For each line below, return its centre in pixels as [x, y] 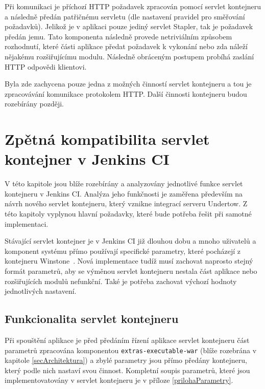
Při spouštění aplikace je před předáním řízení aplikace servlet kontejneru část [127, 340]
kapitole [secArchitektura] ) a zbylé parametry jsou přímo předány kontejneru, [126, 360]
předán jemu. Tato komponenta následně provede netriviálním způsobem [118, 36]
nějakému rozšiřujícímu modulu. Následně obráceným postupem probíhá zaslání [129, 56]
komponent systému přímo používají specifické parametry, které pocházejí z [123, 251]
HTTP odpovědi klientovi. [46, 66]
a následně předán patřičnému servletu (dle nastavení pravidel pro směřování [125, 16]
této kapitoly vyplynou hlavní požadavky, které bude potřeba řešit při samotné [128, 214]
